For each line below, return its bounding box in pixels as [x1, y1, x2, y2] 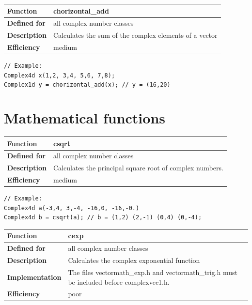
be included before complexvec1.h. [68, 276, 170, 287]
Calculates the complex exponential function [68, 255, 200, 265]
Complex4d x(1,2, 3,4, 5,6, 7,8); [4, 72, 115, 79]
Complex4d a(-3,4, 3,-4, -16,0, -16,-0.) [4, 204, 140, 212]
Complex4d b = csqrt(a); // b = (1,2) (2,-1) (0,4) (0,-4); [4, 214, 202, 221]
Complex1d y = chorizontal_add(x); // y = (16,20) [4, 81, 171, 89]
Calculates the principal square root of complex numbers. [53, 163, 223, 173]
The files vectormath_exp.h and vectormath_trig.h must [68, 267, 237, 277]
